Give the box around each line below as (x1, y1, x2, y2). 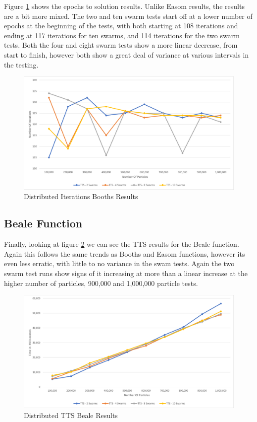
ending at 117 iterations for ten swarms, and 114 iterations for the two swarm (4, 30, 240, 40)
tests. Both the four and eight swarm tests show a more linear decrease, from (4, 40, 238, 50)
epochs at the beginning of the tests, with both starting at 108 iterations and (4, 20, 238, 31)
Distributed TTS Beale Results (24, 410, 118, 420)
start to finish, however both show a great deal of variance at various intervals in (4, 49, 249, 60)
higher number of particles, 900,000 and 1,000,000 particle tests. (4, 278, 198, 288)
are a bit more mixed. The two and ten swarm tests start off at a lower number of (4, 10, 253, 21)
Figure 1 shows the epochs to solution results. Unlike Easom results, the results (4, 1, 245, 11)
